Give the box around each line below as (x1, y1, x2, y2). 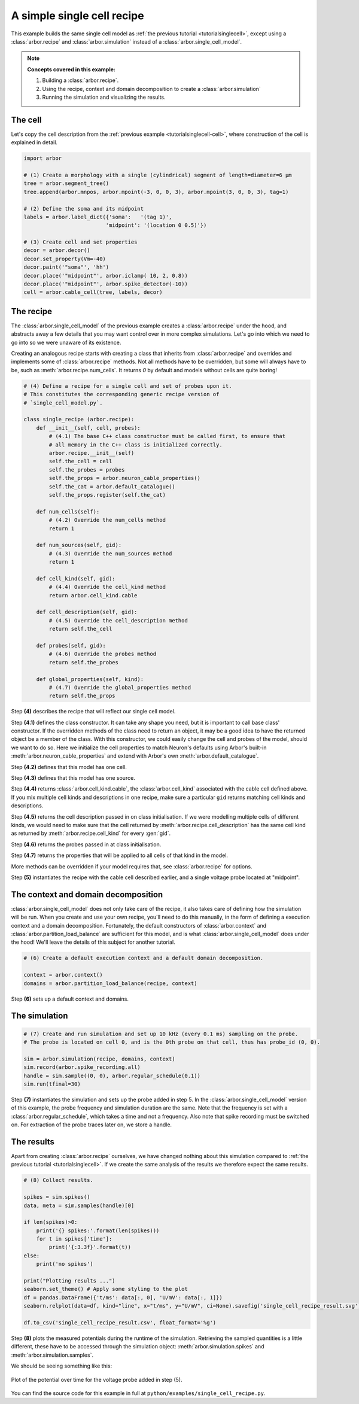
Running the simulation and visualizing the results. (42, 93, 166, 101)
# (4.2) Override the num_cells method (48, 516, 166, 524)
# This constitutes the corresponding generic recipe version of (23, 391, 220, 398)
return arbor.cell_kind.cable (48, 592, 138, 598)
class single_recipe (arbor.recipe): (23, 416, 135, 423)
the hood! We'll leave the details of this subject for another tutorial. (11, 938, 176, 946)
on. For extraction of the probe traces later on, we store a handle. (11, 1121, 172, 1128)
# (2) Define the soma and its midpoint (23, 205, 144, 212)
